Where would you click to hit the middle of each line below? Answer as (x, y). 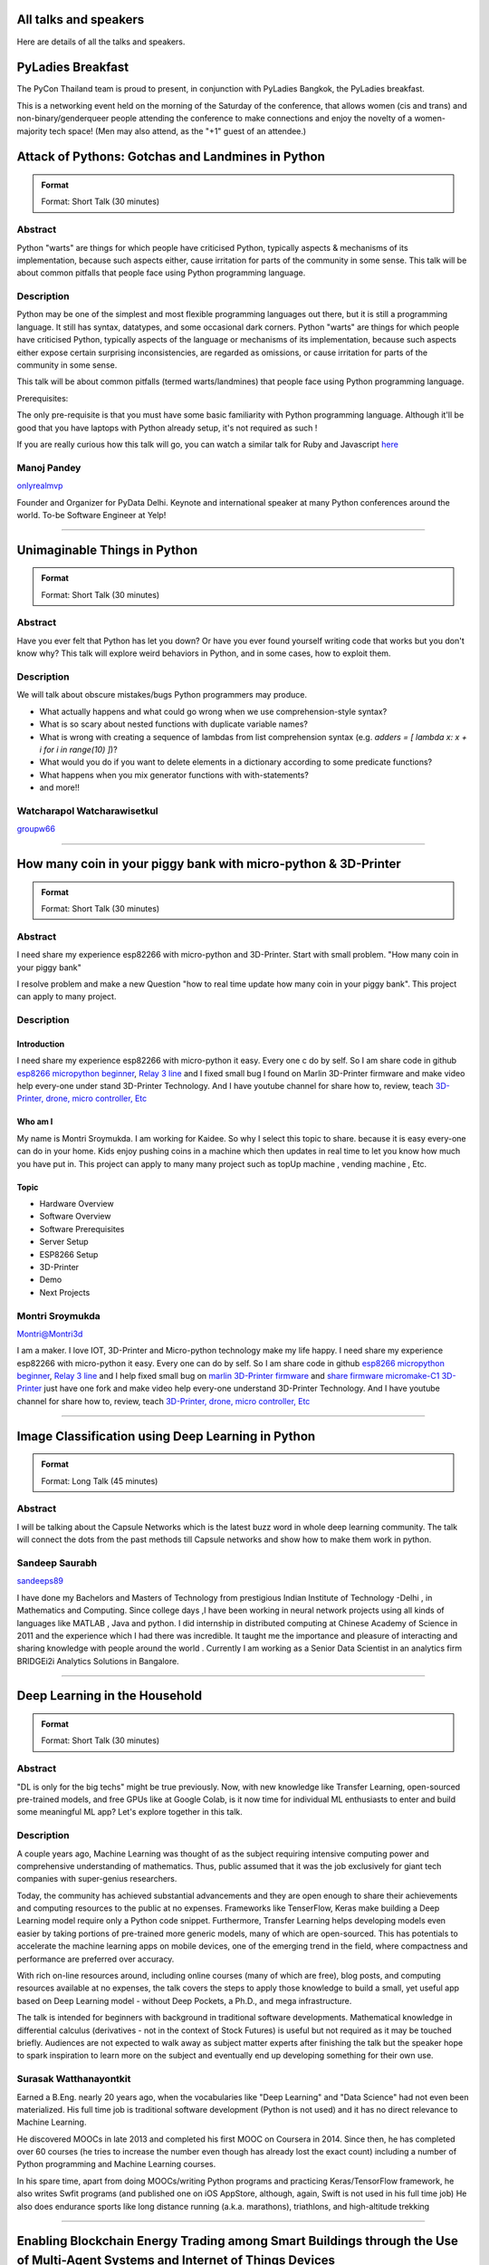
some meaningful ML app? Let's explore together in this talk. (130, 1812)
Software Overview (75, 1216)
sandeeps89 (40, 1581)
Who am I (35, 1122)
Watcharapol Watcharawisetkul (87, 811)
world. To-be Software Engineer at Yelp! (91, 515)
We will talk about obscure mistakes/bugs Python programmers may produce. (162, 695)
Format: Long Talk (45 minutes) (100, 1480)
